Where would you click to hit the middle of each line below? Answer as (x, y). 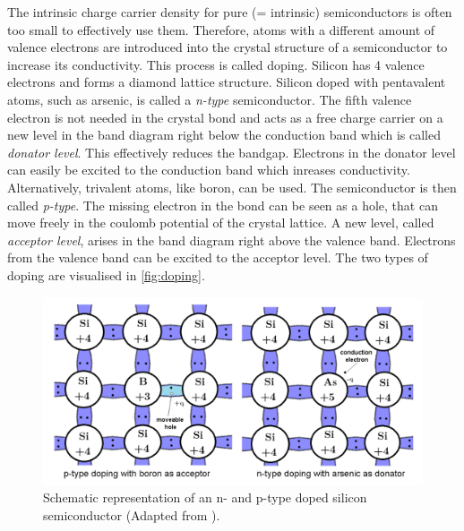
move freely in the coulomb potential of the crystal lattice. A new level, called (221, 223)
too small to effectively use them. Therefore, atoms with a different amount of (221, 29)
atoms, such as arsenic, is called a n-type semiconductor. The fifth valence (210, 99)
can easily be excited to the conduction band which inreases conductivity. (209, 170)
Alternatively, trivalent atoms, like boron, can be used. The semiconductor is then (232, 187)
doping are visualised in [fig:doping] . (106, 274)
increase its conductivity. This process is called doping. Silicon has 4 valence (216, 64)
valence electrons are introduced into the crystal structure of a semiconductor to (228, 47)
